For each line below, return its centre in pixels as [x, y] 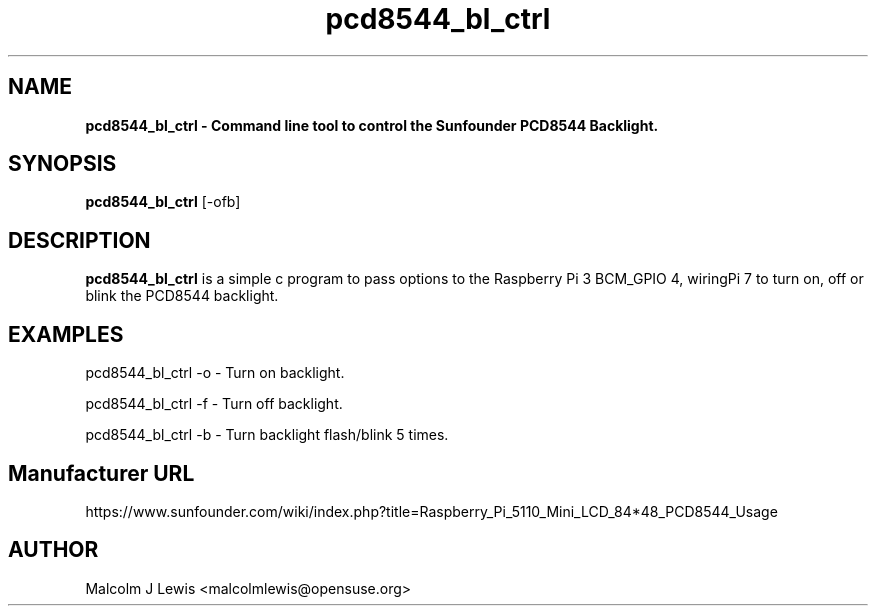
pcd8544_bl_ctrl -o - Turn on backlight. [215, 373]
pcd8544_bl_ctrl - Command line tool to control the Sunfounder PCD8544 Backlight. [372, 125]
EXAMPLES [66, 334]
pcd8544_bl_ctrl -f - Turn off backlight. [214, 404]
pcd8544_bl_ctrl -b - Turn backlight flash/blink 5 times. [267, 435]
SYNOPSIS [62, 164]
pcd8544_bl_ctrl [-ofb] [163, 202]
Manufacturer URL [101, 473]
